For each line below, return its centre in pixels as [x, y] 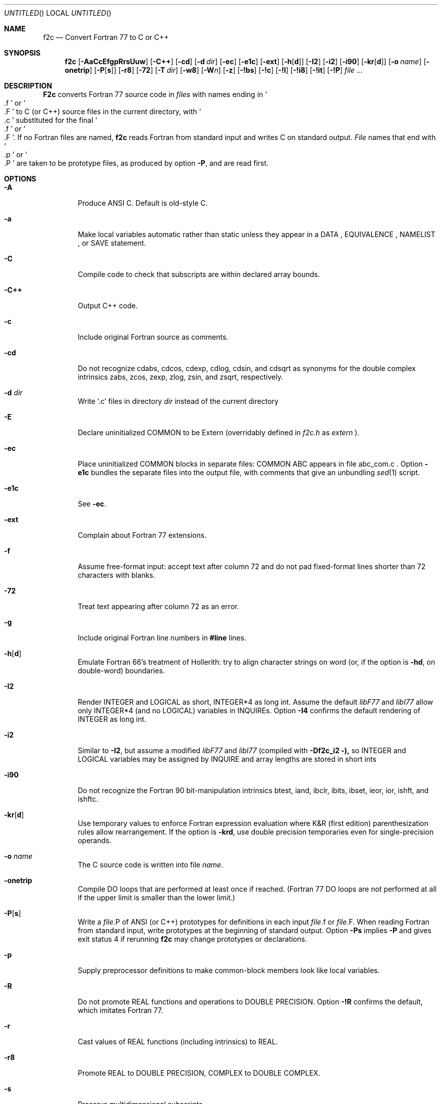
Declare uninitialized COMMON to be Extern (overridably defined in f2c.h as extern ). [219, 432]
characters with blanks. [117, 575]
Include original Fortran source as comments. [153, 337]
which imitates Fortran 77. [120, 1010]
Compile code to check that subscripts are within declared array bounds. [199, 274]
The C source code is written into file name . [151, 865]
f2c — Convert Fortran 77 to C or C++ [106, 37]
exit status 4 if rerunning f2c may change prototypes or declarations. [192, 939]
